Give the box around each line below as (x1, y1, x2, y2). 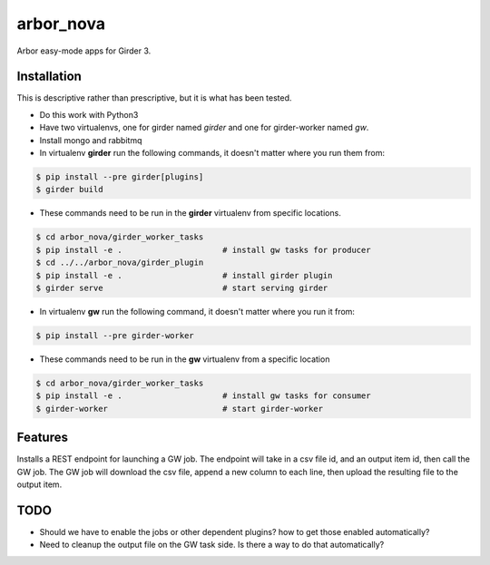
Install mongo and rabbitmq (39, 134, 142, 145)
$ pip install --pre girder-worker (35, 330, 194, 340)
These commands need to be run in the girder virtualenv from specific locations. (39, 208, 342, 219)
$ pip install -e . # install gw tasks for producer (35, 245, 371, 255)
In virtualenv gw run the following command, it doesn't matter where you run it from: (39, 306, 356, 317)
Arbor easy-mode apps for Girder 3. (16, 45, 152, 56)
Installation (16, 69, 82, 84)
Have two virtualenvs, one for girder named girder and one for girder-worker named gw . (39, 122, 369, 133)
